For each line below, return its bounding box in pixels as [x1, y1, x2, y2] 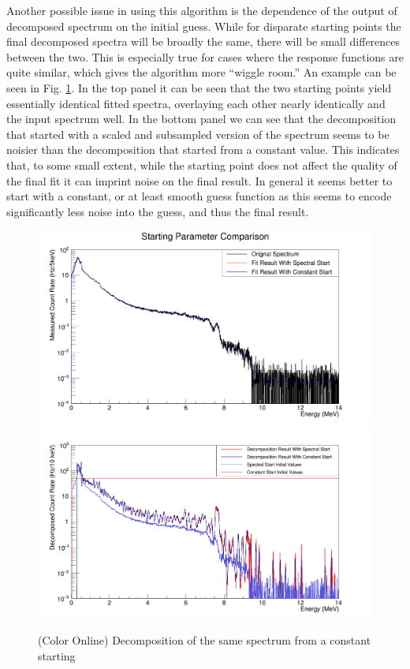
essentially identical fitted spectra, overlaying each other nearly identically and [6, 95, 386, 111]
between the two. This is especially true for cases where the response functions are [6, 48, 404, 65]
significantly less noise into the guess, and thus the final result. [6, 203, 309, 219]
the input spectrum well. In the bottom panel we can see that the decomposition [6, 110, 397, 127]
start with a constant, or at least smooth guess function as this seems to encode [6, 188, 392, 204]
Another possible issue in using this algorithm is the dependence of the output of [6, 2, 397, 18]
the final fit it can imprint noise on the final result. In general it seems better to [6, 172, 393, 189]
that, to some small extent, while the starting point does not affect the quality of [6, 156, 397, 173]
